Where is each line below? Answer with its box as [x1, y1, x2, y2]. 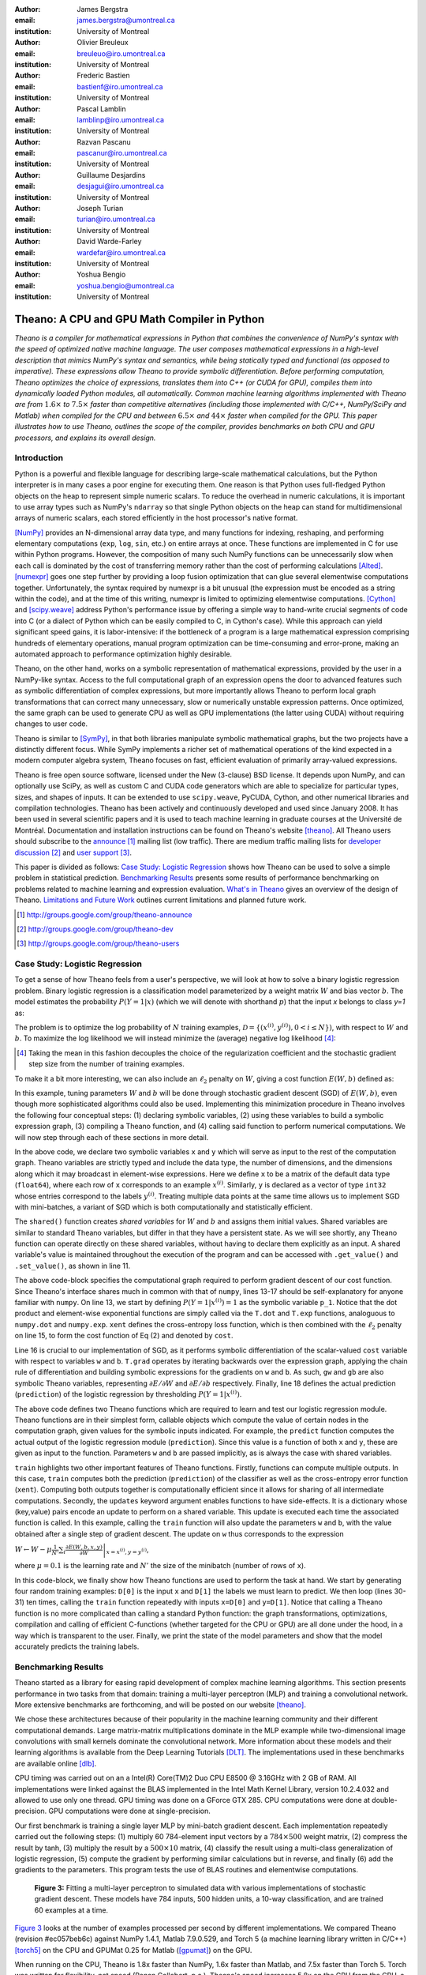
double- [372, 1796, 398, 1805]
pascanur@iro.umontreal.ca [77, 149, 167, 158]
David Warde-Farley [77, 237, 142, 246]
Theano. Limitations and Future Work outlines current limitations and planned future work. [14, 895, 307, 905]
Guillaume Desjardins [77, 170, 146, 179]
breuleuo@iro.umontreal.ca [77, 48, 166, 58]
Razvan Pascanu [77, 137, 132, 146]
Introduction [14, 453, 63, 464]
